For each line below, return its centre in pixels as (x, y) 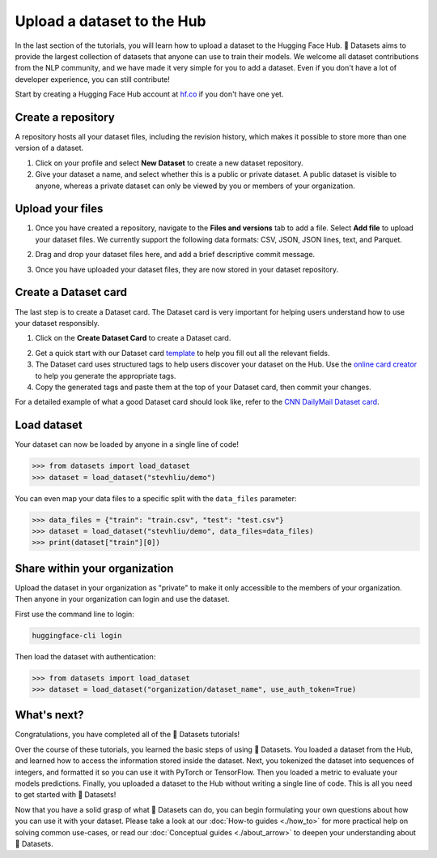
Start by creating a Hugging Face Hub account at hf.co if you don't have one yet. (149, 94)
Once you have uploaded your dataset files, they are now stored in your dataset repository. (187, 269)
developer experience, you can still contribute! (92, 79)
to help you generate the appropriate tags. (106, 375)
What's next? (49, 715)
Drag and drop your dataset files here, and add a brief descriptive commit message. (175, 255)
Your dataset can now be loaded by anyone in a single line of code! (127, 444)
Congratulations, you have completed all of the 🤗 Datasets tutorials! (127, 735)
